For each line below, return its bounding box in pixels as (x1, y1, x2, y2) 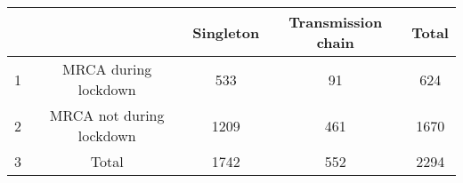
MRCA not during (49, 105, 165, 125)
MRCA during (62, 59, 152, 79)
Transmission (288, 12, 383, 32)
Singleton (192, 21, 260, 43)
